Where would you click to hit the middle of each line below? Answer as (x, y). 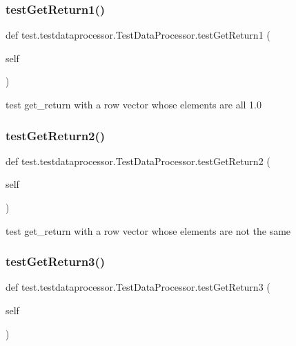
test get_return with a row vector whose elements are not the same (148, 230)
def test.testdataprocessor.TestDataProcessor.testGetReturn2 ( (138, 161)
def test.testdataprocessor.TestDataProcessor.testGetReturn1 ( (138, 35)
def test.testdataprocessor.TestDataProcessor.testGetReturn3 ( (138, 287)
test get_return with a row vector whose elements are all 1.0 (134, 104)
